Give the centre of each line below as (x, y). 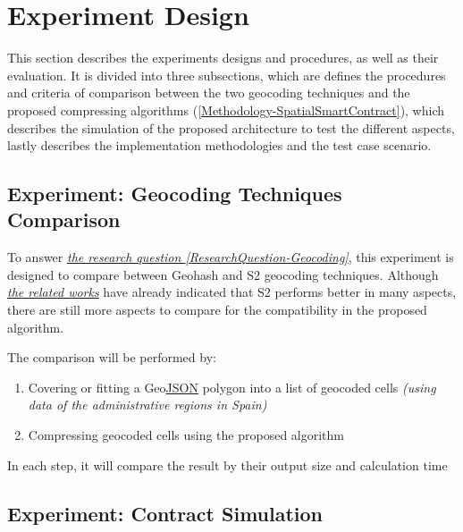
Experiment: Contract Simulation (165, 513)
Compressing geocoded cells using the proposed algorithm (186, 435)
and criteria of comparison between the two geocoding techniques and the (209, 93)
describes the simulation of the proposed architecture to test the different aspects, (231, 127)
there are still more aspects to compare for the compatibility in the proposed (217, 310)
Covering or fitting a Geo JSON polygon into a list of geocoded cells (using (232, 387)
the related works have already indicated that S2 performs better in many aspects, (232, 292)
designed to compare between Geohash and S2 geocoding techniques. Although (223, 274)
